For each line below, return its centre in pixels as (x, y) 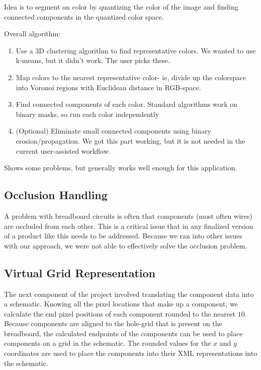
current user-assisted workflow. (63, 150)
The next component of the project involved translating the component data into (129, 294)
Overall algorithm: (32, 34)
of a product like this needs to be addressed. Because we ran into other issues (123, 236)
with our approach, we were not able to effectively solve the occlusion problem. (126, 245)
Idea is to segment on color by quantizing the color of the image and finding (121, 7)
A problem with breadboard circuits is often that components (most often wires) (128, 215)
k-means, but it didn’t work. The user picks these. (93, 60)
